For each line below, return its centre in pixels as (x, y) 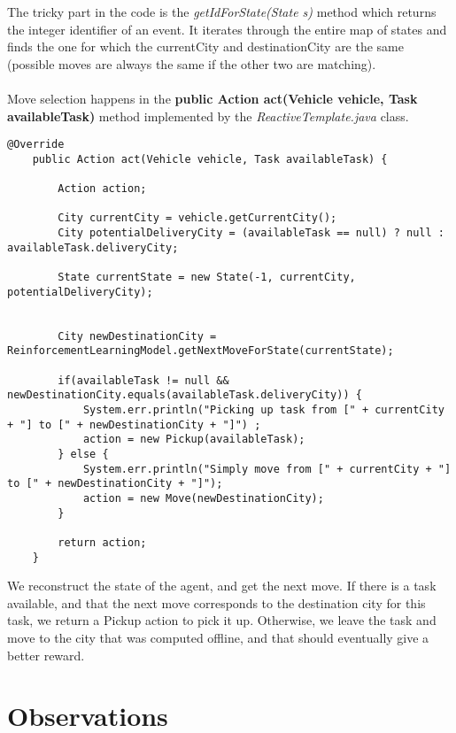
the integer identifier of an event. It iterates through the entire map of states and (227, 29)
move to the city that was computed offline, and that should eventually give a (218, 637)
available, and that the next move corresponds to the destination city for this (216, 602)
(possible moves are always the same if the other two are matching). (192, 63)
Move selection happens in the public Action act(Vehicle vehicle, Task (213, 98)
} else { (83, 454)
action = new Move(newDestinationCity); (203, 498)
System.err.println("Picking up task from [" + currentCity (263, 409)
